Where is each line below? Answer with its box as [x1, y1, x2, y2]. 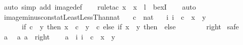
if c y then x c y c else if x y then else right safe [21, 21, 239, 32]
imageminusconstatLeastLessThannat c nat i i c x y [4, 11, 206, 22]
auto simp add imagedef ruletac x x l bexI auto [4, 2, 196, 12]
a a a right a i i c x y [4, 31, 115, 41]
